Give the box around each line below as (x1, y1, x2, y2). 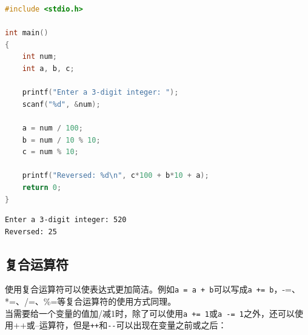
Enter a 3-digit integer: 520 (5, 215, 127, 225)
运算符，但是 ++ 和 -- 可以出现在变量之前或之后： (39, 319, 227, 331)
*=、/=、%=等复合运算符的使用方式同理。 (5, 295, 176, 308)
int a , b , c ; (22, 64, 75, 73)
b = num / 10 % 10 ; (22, 135, 101, 144)
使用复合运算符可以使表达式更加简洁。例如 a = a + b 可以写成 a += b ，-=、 (5, 283, 300, 296)
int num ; (22, 52, 57, 61)
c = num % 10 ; (22, 147, 79, 157)
